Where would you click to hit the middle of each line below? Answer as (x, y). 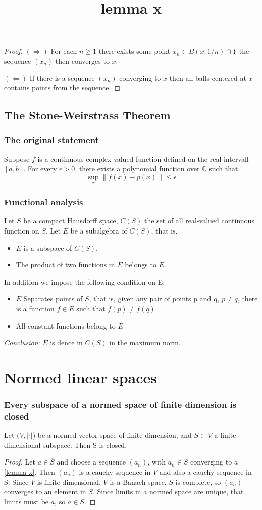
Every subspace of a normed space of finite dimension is (120, 405)
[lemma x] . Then (30, 472)
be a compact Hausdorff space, (71, 221)
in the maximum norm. (145, 342)
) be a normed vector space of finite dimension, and (112, 435)
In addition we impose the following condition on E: (85, 281)
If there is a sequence (62, 78)
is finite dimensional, (69, 481)
